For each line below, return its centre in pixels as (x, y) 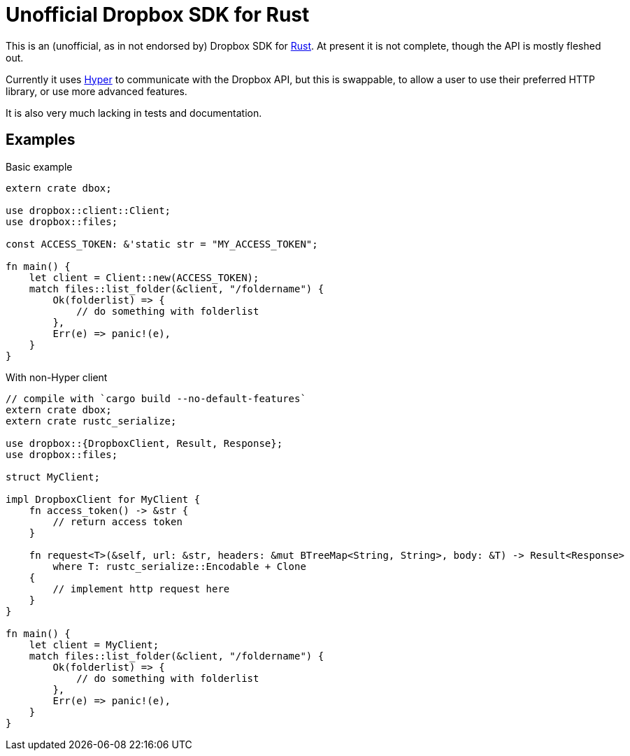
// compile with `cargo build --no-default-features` (156, 398)
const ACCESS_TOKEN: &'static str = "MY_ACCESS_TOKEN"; (162, 244)
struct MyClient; (53, 477)
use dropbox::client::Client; (88, 210)
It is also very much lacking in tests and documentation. (134, 113)
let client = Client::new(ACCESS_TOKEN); (144, 277)
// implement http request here (141, 589)
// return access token (117, 521)
